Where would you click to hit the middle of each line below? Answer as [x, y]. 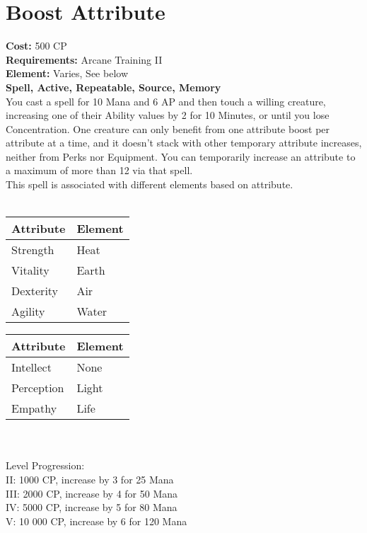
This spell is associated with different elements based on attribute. [150, 184]
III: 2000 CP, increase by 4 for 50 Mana [92, 493]
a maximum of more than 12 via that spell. [99, 170]
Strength [33, 250]
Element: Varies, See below [67, 73]
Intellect [31, 367]
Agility [28, 311]
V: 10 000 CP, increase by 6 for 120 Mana [97, 521]
